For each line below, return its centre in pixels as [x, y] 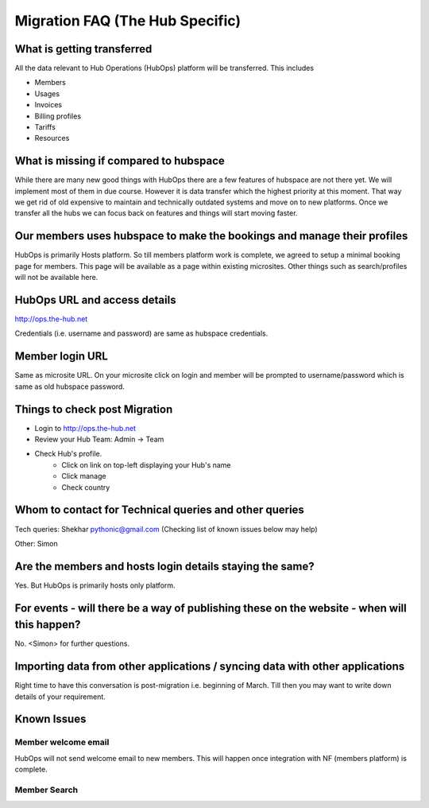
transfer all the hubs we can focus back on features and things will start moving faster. [156, 213]
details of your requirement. [60, 697]
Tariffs [45, 127]
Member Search [46, 790]
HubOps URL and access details [95, 299]
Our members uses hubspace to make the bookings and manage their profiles [211, 236]
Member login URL [62, 357]
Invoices [48, 105]
